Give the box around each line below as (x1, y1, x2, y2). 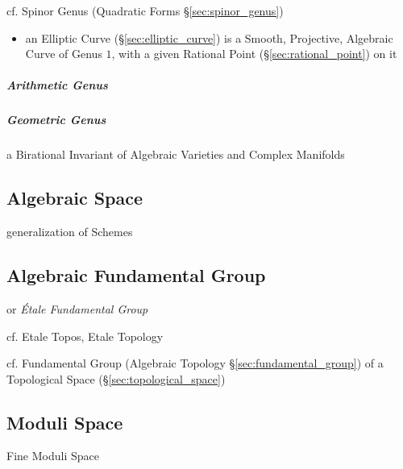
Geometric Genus (6, 111, 106, 128)
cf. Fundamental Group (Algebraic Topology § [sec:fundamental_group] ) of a (6, 355, 384, 371)
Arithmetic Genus (6, 77, 108, 93)
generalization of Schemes (6, 223, 133, 240)
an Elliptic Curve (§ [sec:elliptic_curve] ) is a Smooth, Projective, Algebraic (25, 29, 393, 46)
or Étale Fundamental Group (6, 300, 148, 317)
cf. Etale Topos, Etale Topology (6, 327, 164, 344)
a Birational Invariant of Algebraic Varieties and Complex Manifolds (6, 146, 345, 163)
